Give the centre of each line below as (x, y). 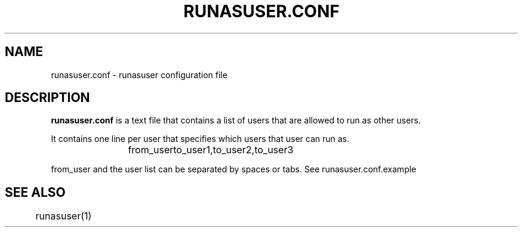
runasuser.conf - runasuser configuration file (139, 75)
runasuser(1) (64, 216)
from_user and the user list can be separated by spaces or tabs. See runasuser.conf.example (234, 169)
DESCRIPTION (47, 98)
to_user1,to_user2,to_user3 (233, 150)
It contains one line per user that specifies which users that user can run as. (200, 139)
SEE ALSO (35, 192)
